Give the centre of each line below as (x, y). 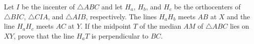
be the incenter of (48, 6)
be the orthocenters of (207, 6)
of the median (160, 26)
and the (238, 16)
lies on (240, 26)
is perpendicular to (120, 35)
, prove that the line (44, 35)
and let (112, 6)
